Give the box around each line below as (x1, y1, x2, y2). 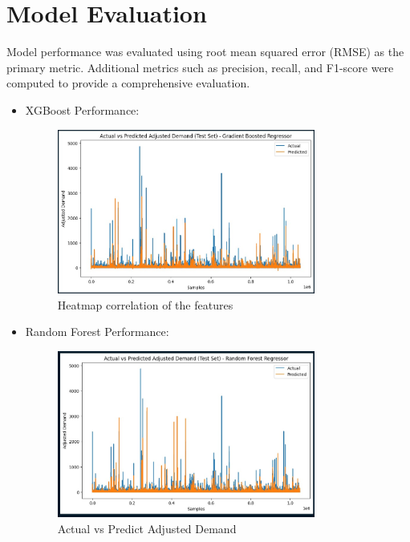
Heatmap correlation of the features (57, 296, 233, 313)
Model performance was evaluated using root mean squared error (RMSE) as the (6, 43, 404, 60)
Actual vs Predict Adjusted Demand (57, 520, 237, 536)
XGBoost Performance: (25, 101, 140, 118)
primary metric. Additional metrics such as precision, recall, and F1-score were (6, 59, 394, 75)
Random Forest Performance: (25, 323, 169, 340)
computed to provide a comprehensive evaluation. (6, 75, 250, 91)
